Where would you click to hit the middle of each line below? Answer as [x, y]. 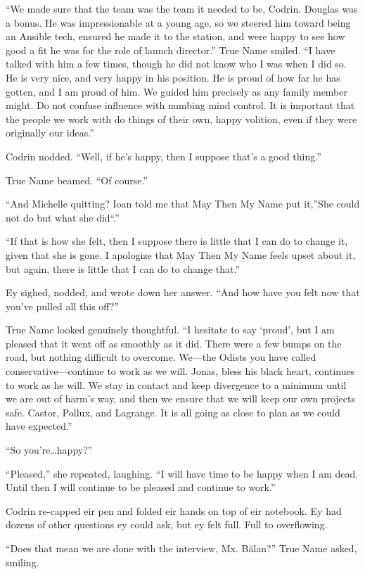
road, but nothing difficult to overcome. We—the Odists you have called [161, 357]
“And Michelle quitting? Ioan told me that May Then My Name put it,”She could [183, 204]
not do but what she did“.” [63, 217]
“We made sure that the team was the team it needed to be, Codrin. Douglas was [182, 8]
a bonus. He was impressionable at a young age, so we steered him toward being [178, 22]
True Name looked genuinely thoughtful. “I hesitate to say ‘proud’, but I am [170, 330]
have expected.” [39, 426]
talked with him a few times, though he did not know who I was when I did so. [176, 64]
